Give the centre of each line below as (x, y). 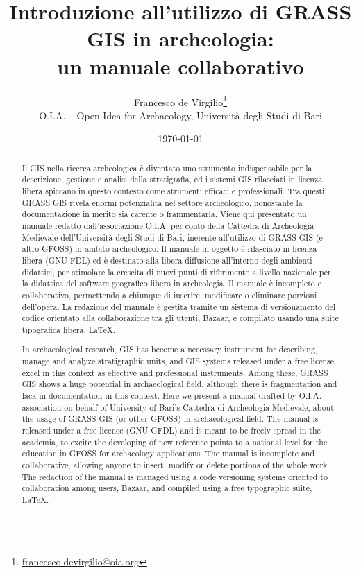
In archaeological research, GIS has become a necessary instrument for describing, (170, 349)
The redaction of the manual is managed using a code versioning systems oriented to (175, 476)
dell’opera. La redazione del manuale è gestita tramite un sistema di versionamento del (179, 306)
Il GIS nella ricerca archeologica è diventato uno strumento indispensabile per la (167, 168)
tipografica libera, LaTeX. (69, 329)
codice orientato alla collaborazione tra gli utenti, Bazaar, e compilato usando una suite (180, 318)
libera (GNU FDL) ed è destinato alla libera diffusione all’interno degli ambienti (167, 260)
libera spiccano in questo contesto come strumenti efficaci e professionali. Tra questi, (174, 191)
